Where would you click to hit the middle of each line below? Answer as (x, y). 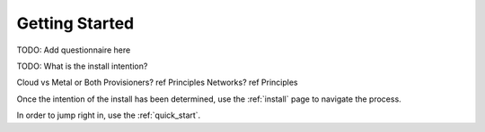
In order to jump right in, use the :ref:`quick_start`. (109, 115)
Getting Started (75, 23)
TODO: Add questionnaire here (74, 50)
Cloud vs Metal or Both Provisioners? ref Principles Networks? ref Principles (157, 82)
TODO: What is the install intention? (82, 66)
